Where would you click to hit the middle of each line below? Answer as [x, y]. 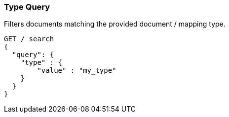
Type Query [27, 7]
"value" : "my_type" [77, 71]
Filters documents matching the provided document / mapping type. [115, 24]
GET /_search [29, 39]
